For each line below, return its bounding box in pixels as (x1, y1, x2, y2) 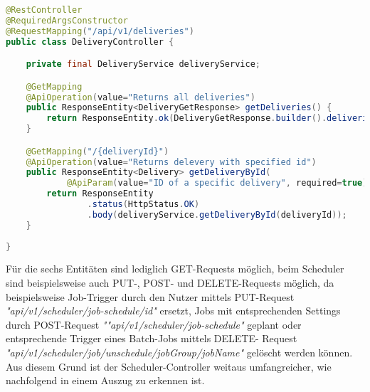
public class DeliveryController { (6, 36, 174, 47)
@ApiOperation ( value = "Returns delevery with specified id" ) (26, 157, 317, 167)
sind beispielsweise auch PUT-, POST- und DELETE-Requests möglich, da (6, 275, 334, 290)
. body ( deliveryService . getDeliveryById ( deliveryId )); (87, 209, 347, 220)
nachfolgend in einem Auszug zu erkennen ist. (6, 373, 205, 388)
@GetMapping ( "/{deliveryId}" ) (26, 146, 169, 157)
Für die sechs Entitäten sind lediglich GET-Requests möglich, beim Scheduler (6, 261, 344, 276)
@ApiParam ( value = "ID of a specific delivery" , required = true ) (66, 178, 368, 189)
